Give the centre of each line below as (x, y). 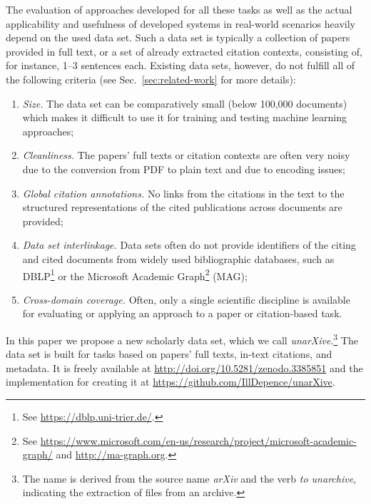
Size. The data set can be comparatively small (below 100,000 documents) (185, 103)
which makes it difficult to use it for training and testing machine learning (184, 117)
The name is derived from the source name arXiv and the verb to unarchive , (189, 478)
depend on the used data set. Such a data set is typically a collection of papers (178, 37)
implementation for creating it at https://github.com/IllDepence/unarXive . (171, 382)
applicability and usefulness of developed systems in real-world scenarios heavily (181, 23)
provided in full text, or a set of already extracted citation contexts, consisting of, (184, 51)
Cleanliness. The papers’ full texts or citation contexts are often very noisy (186, 155)
